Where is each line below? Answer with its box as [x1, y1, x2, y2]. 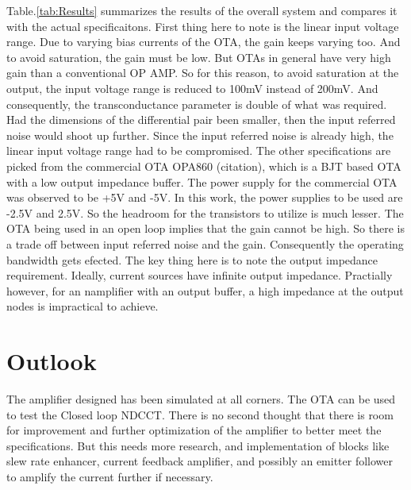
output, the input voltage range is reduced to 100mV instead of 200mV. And [6, 79, 378, 96]
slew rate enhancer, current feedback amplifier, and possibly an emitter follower [6, 453, 394, 469]
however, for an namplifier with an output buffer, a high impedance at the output [6, 282, 404, 299]
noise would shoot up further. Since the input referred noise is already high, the [6, 126, 394, 143]
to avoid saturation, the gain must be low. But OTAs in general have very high [6, 48, 391, 65]
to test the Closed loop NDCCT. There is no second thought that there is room [6, 406, 394, 422]
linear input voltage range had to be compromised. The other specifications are [6, 142, 391, 159]
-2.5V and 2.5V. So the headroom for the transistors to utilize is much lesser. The [6, 204, 404, 221]
